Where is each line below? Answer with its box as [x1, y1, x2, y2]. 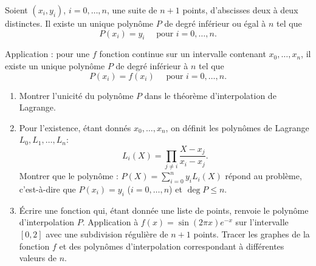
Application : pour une [5, 47, 90, 60]
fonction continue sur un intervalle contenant [99, 47, 266, 60]
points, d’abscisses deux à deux [182, 4, 298, 16]
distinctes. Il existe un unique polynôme [5, 17, 154, 29]
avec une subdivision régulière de [46, 227, 168, 240]
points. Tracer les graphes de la [193, 227, 310, 240]
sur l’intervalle [235, 216, 289, 228]
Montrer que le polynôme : [19, 169, 118, 182]
